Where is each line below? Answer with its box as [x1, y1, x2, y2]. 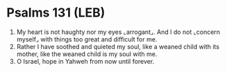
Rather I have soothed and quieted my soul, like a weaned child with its [16, 42, 220, 51]
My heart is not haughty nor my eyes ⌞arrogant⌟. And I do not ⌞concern [16, 28, 220, 36]
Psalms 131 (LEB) [6, 5, 106, 21]
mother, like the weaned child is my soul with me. [16, 50, 158, 58]
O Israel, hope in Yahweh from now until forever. [16, 57, 155, 65]
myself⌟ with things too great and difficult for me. [16, 35, 158, 43]
